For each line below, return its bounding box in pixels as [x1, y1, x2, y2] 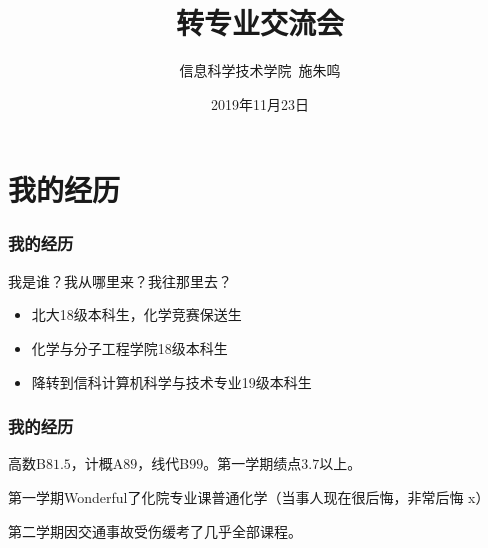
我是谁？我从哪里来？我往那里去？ [8, 270, 232, 291]
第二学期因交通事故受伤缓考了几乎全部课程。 [8, 520, 302, 541]
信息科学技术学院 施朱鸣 [179, 60, 341, 81]
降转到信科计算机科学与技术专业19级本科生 [31, 371, 312, 392]
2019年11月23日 [211, 93, 309, 114]
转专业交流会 [175, 2, 344, 43]
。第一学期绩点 [203, 453, 302, 474]
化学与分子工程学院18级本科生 [31, 337, 228, 358]
